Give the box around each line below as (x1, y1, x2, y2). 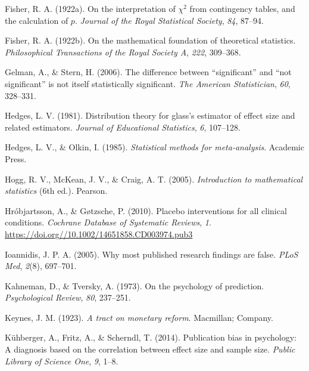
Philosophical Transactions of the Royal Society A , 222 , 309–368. (5, 45, 241, 58)
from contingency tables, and (189, 2, 295, 14)
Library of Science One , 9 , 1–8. (5, 354, 118, 367)
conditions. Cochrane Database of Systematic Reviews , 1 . (5, 216, 211, 228)
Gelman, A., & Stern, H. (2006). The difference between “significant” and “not (5, 66, 292, 78)
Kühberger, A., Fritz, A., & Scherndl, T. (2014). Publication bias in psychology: (5, 331, 296, 344)
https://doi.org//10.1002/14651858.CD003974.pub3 (5, 227, 193, 240)
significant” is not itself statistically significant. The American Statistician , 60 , (5, 77, 291, 89)
